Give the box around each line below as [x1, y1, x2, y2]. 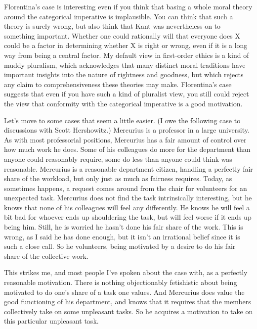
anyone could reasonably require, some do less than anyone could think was [4, 153, 232, 164]
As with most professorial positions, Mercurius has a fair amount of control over [4, 134, 247, 144]
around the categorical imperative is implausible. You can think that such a [4, 11, 233, 21]
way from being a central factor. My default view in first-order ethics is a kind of [4, 49, 249, 60]
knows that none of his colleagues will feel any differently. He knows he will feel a [4, 202, 250, 212]
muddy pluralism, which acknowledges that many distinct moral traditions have [4, 59, 246, 70]
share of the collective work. [4, 250, 88, 261]
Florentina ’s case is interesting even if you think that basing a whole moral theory [4, 1, 253, 11]
